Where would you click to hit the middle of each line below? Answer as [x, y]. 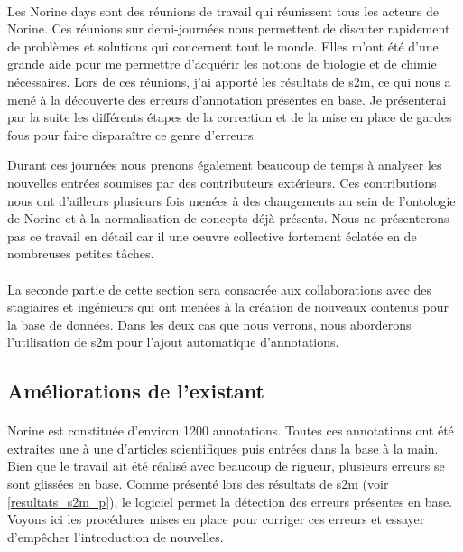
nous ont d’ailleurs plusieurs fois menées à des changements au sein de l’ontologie [231, 200]
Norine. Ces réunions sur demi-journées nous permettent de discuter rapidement [229, 28]
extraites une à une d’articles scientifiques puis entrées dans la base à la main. [223, 448]
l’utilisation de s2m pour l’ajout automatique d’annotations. [173, 342]
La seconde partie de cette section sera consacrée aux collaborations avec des [220, 289]
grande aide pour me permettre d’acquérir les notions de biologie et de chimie [222, 64]
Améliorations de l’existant [136, 391]
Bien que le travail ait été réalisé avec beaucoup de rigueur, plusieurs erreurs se [226, 466]
